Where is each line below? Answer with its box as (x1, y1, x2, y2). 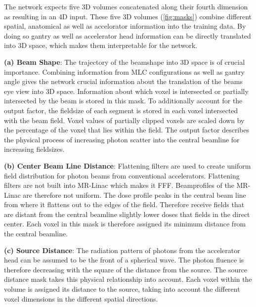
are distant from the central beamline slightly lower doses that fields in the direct (4, 209, 250, 219)
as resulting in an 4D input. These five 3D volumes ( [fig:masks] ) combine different (4, 11, 252, 21)
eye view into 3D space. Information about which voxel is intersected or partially (4, 86, 249, 96)
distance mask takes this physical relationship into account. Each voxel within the (4, 274, 252, 284)
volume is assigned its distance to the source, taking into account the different (4, 284, 240, 294)
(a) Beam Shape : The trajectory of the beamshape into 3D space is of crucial (4, 56, 245, 67)
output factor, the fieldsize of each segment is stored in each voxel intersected (4, 105, 238, 115)
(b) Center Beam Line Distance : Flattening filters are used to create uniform (4, 160, 251, 171)
